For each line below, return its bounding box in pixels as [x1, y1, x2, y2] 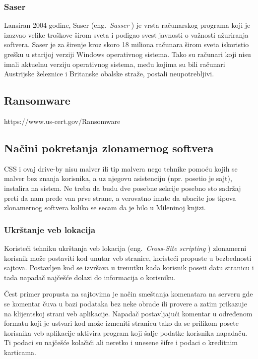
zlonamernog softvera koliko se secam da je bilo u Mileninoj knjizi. [4, 202, 206, 213]
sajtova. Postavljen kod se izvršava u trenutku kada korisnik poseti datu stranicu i [4, 262, 254, 273]
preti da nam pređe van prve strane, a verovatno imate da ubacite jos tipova [4, 192, 236, 203]
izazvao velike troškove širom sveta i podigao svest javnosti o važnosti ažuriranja [4, 29, 249, 40]
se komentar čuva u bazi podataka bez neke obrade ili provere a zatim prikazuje [4, 298, 247, 308]
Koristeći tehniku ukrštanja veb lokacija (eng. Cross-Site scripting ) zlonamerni [4, 242, 247, 253]
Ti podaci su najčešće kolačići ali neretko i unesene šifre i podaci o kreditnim [4, 337, 238, 348]
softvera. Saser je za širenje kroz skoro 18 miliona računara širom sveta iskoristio [4, 39, 249, 50]
